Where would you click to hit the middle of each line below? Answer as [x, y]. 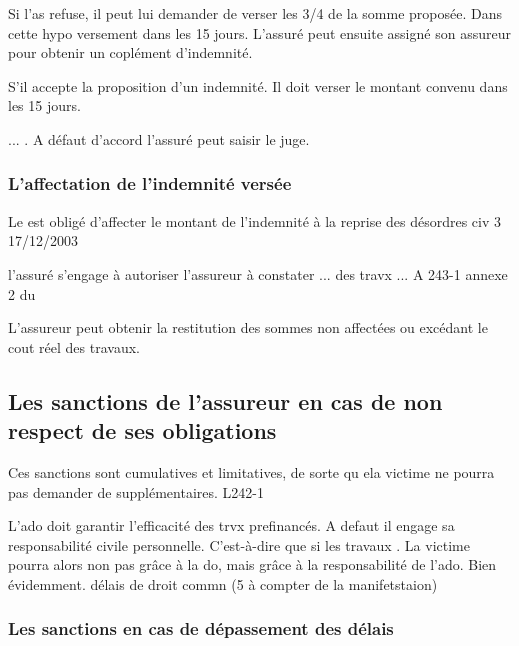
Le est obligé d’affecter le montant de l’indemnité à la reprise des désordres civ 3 [255, 220]
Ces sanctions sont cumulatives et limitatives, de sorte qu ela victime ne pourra [251, 471]
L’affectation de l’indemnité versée [150, 183]
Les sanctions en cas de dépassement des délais [201, 628]
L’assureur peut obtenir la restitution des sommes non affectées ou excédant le [248, 327]
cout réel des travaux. [74, 346]
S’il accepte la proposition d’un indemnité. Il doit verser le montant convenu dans [258, 85]
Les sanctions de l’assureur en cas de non [225, 400]
